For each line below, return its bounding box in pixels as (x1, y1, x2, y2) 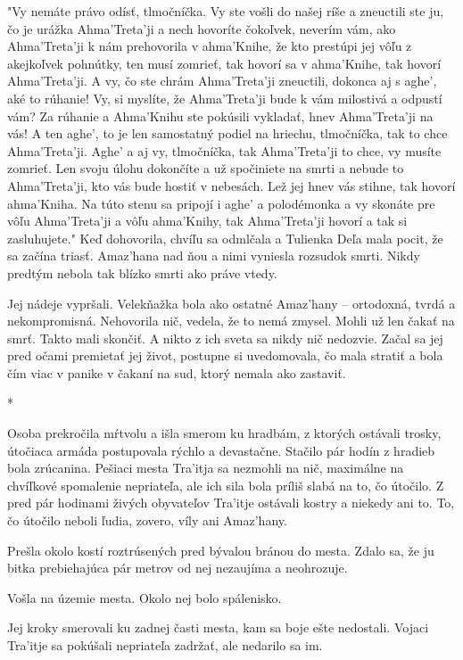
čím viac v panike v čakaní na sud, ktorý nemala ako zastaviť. (7, 363, 346, 382)
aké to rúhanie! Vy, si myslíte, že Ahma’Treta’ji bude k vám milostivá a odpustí (7, 88, 442, 107)
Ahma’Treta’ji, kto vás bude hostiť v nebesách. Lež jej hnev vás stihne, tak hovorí (7, 176, 456, 194)
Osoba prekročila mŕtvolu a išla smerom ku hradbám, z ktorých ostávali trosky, (7, 424, 442, 442)
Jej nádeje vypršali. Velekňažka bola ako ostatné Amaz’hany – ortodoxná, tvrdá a (7, 293, 456, 312)
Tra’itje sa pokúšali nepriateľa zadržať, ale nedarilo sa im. (7, 636, 323, 654)
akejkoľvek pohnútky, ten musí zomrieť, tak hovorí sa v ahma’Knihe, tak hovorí (7, 54, 442, 72)
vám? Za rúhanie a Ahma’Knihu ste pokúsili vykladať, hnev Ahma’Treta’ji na (7, 106, 434, 125)
